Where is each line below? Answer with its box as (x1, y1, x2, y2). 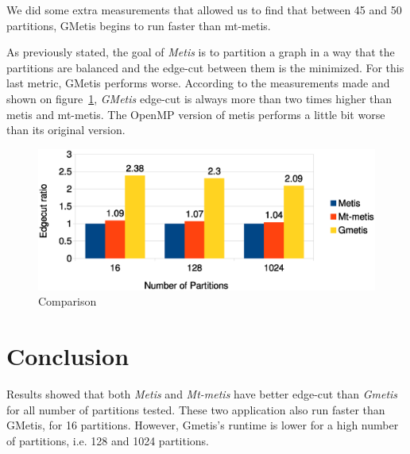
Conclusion (6, 340, 130, 372)
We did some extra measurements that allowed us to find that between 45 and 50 (6, 2, 402, 17)
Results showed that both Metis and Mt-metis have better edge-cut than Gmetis (6, 386, 398, 402)
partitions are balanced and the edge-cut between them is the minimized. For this (6, 59, 404, 75)
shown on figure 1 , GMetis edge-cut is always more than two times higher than (6, 90, 393, 106)
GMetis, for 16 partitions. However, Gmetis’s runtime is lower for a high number (6, 417, 399, 433)
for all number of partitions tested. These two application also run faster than (6, 401, 385, 417)
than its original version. (6, 121, 126, 138)
